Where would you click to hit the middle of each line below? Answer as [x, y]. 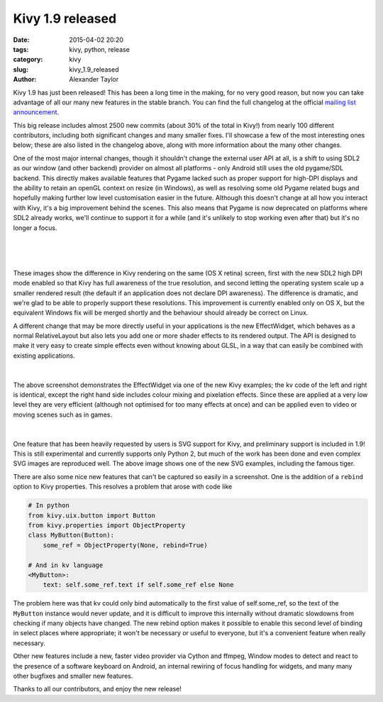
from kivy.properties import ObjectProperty [107, 525]
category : [28, 60]
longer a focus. [35, 228]
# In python [49, 505]
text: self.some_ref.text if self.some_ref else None [138, 585]
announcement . [36, 112]
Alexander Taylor [94, 79]
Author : [25, 79]
